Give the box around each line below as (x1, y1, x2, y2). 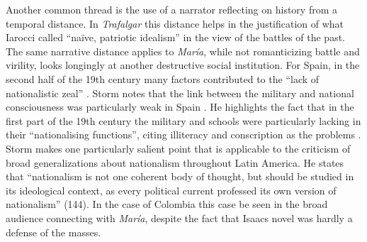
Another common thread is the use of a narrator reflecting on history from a (6, 2, 337, 16)
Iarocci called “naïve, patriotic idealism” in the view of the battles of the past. (6, 30, 346, 45)
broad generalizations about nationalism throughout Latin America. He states (6, 155, 344, 170)
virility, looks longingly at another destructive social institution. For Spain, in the (6, 57, 360, 72)
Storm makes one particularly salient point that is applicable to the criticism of (6, 141, 351, 155)
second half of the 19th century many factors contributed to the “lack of (6, 71, 320, 86)
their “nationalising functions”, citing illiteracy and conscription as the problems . (6, 127, 361, 142)
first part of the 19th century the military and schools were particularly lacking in (6, 113, 361, 128)
